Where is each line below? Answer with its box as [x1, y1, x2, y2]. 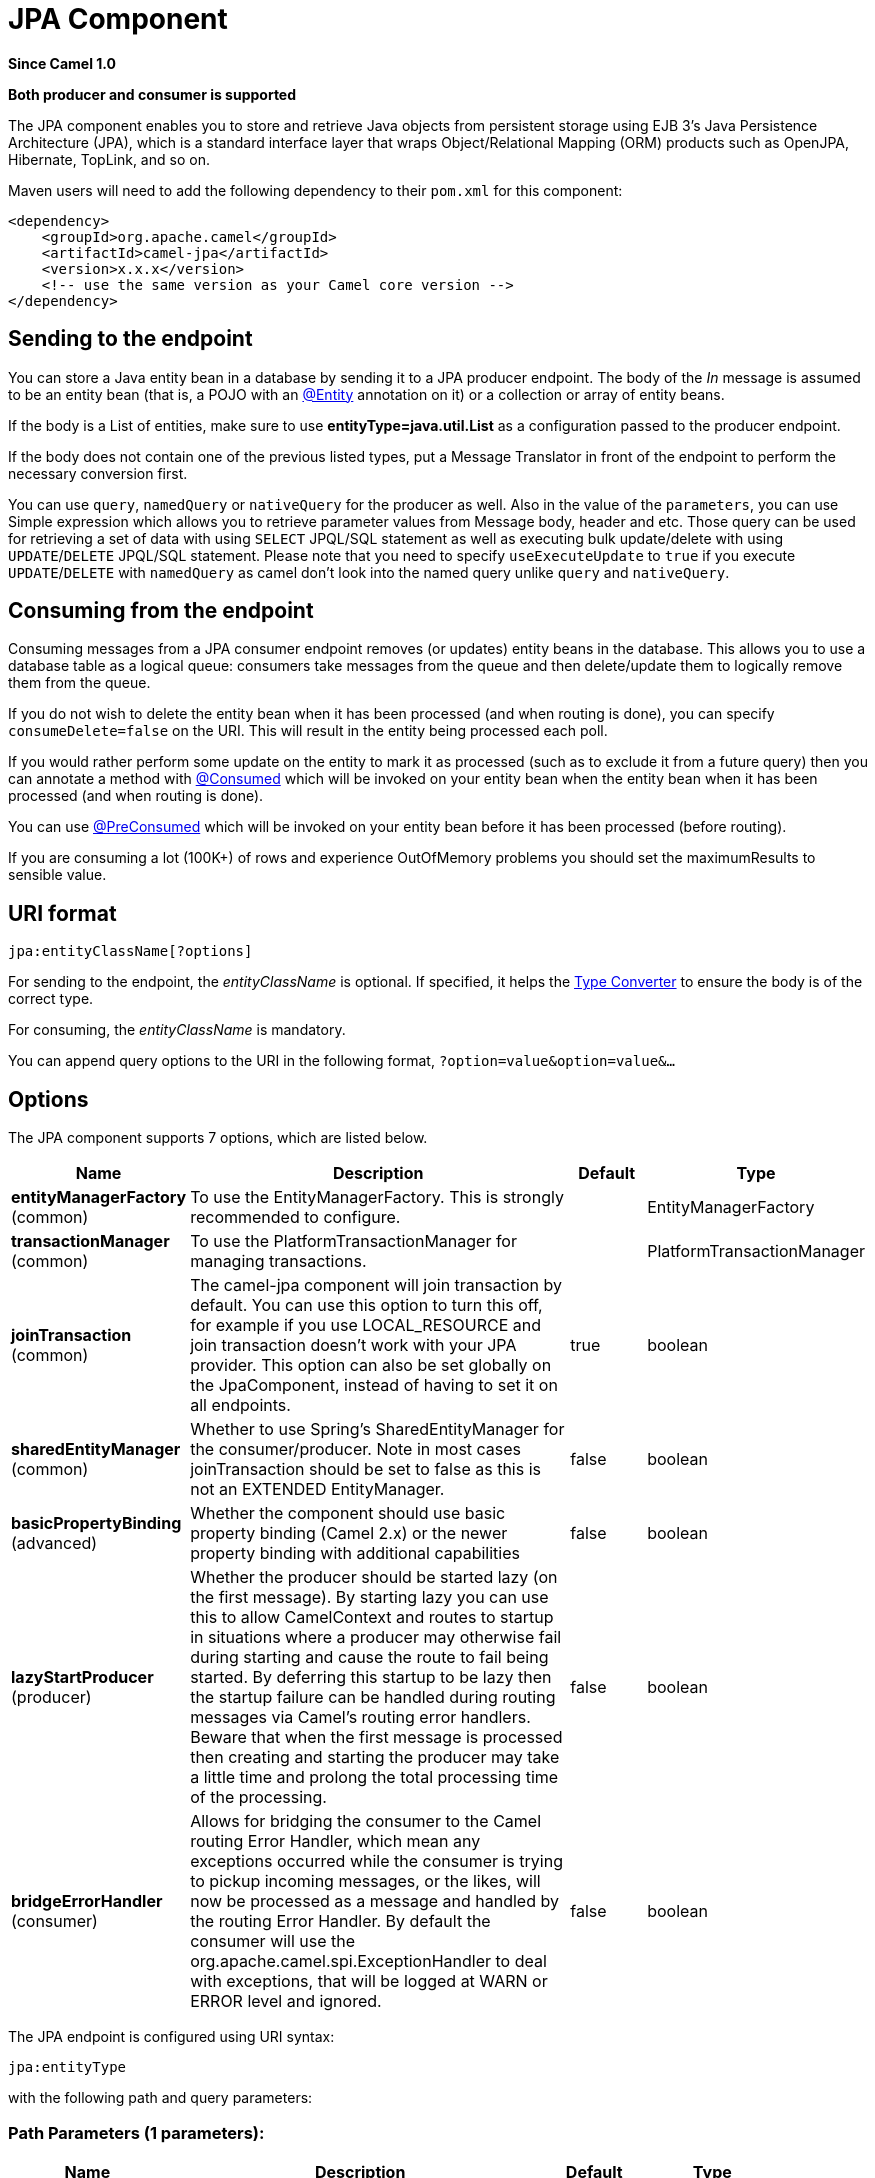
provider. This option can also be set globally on [190, 1355, 552, 1376]
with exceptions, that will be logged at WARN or [190, 1971, 548, 1992]
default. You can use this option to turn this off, [190, 1295, 543, 1316]
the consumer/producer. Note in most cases [190, 1439, 522, 1460]
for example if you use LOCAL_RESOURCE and [190, 1315, 541, 1336]
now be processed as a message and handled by [190, 1891, 559, 1912]
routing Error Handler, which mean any [190, 1831, 481, 1852]
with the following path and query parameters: [8, 2089, 313, 2107]
